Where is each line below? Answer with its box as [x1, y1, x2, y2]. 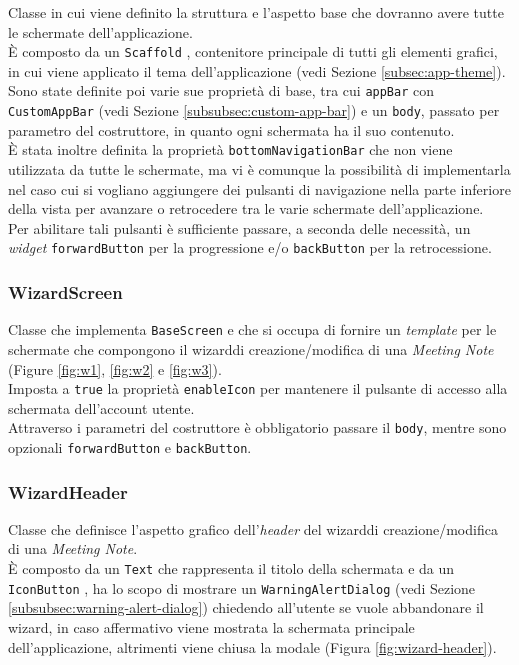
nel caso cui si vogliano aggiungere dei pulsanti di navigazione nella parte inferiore [8, 178, 511, 199]
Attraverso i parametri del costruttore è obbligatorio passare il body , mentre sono [8, 417, 507, 438]
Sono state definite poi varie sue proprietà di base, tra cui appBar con [8, 80, 435, 101]
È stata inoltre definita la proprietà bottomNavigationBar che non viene [8, 139, 453, 160]
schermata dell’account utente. [8, 397, 195, 418]
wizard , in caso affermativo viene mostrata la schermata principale [8, 616, 415, 637]
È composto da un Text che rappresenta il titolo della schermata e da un [8, 558, 455, 579]
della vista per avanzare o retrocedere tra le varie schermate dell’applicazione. [8, 198, 484, 219]
